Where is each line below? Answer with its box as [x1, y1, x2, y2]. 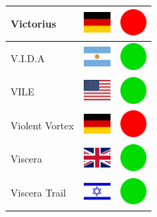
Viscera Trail [11, 185, 66, 200]
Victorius [11, 16, 56, 30]
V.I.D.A [11, 50, 45, 65]
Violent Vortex [11, 117, 74, 132]
